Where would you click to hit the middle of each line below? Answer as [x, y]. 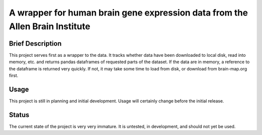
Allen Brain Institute [50, 26]
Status [19, 115]
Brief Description [35, 43]
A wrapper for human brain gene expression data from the [129, 13]
